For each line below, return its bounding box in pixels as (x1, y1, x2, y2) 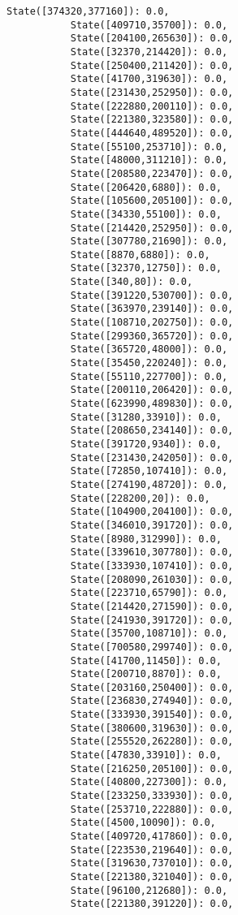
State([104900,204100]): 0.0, (70, 506, 234, 518)
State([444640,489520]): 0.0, (70, 127, 234, 139)
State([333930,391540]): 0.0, (70, 709, 234, 721)
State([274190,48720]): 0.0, (70, 478, 228, 490)
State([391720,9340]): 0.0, (70, 438, 222, 450)
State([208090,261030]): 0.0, (70, 573, 234, 585)
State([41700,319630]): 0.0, (70, 73, 228, 85)
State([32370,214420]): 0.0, (70, 45, 228, 58)
